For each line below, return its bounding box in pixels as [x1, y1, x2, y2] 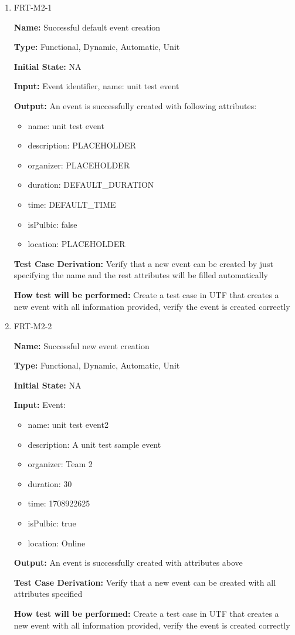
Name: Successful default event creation [13, 21, 161, 33]
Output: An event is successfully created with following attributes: [13, 99, 257, 112]
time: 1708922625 [28, 497, 90, 509]
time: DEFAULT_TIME [28, 198, 116, 210]
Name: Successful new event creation [13, 339, 150, 352]
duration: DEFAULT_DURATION [28, 178, 154, 191]
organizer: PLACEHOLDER [28, 158, 130, 171]
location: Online [28, 536, 86, 549]
